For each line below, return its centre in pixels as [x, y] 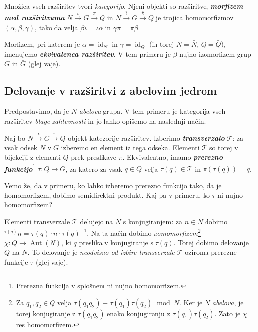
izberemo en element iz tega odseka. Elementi [130, 147]
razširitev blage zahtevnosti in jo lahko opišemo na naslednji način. [105, 120]
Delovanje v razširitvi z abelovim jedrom [111, 90]
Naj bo [15, 137]
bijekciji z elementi [33, 157]
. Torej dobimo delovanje [211, 242]
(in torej [162, 44]
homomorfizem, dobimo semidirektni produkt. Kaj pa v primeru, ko [107, 195]
